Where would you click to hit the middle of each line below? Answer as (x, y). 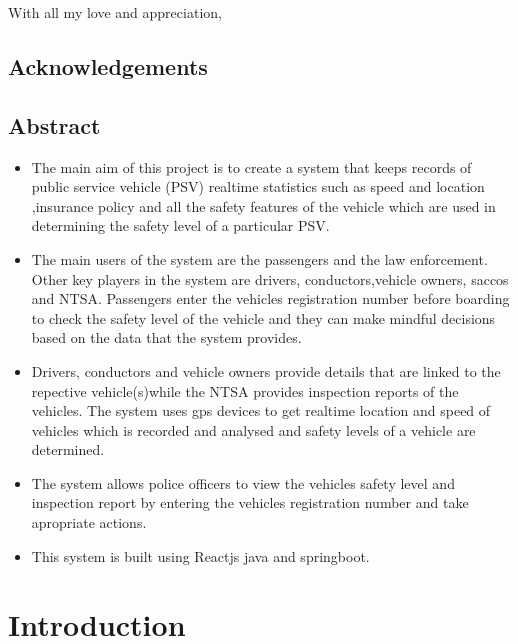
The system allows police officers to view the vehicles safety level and (243, 482)
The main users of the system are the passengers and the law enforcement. (259, 258)
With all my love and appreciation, (115, 12)
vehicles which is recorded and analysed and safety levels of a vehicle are (253, 429)
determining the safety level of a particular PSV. (180, 225)
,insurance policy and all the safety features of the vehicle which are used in (263, 205)
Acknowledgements (108, 65)
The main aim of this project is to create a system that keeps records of (251, 166)
